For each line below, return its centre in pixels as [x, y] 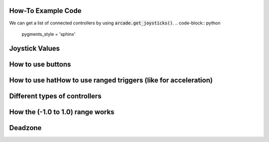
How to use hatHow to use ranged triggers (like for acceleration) [111, 80]
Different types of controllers [55, 96]
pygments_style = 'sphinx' [49, 34]
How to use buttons [40, 64]
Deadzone [25, 128]
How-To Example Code [45, 11]
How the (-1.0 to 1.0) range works [62, 112]
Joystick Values [34, 48]
